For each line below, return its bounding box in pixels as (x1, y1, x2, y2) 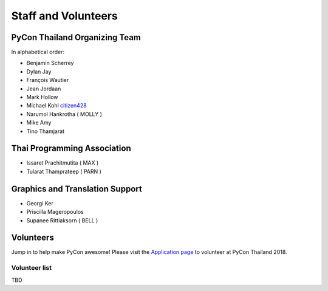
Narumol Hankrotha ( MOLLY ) (26, 110, 103, 118)
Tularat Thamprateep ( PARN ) (26, 168, 101, 175)
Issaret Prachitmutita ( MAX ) (26, 159, 99, 166)
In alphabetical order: (11, 49, 65, 56)
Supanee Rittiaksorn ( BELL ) (26, 216, 98, 224)
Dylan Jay (26, 67, 52, 75)
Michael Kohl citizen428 (26, 102, 87, 109)
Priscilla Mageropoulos (26, 208, 84, 216)
